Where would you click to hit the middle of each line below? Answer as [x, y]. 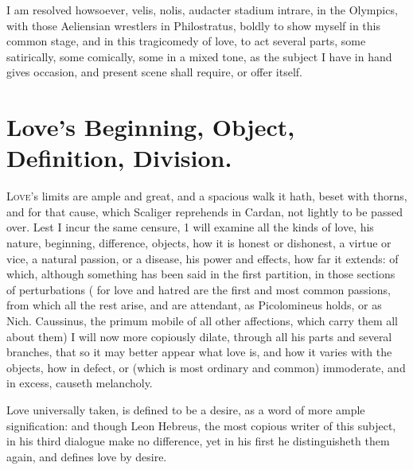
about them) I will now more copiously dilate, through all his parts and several [199, 336]
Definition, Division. [119, 158]
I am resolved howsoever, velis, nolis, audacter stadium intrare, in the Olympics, [202, 10]
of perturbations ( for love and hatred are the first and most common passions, [199, 289]
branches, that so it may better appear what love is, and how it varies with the [199, 352]
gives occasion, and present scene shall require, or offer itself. [155, 72]
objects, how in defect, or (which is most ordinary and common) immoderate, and [206, 367]
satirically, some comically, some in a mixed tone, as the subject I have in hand [199, 56]
